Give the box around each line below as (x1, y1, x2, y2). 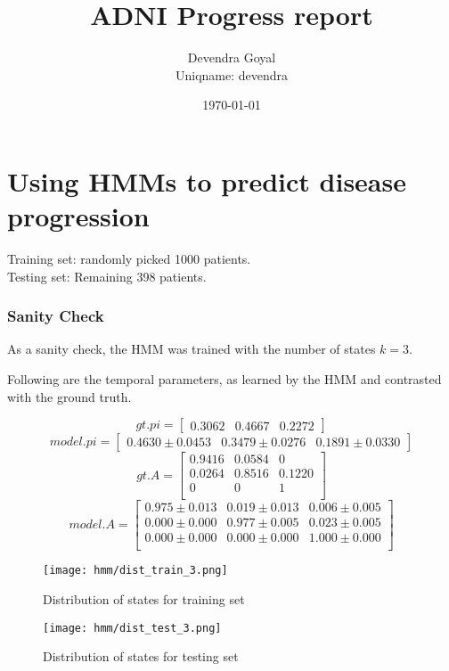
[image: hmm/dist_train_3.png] (43, 564, 228, 577)
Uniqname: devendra (175, 65, 289, 84)
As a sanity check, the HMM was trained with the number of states (7, 340, 376, 358)
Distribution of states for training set (43, 590, 245, 609)
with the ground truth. (7, 387, 132, 405)
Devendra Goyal (187, 48, 276, 67)
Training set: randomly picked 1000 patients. (7, 250, 251, 268)
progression (7, 198, 150, 234)
